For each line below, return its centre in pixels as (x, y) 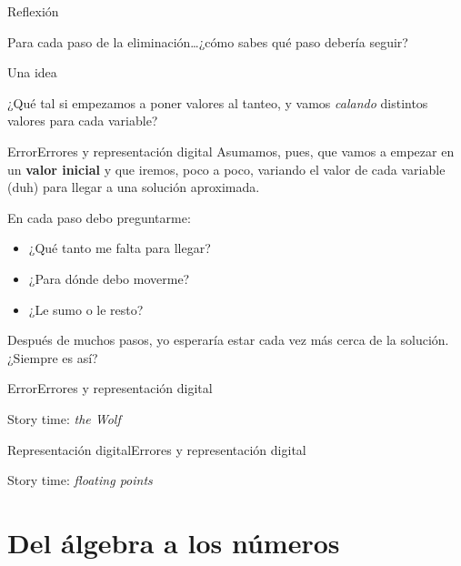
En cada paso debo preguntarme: (99, 217)
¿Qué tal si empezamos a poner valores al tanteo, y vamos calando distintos (218, 102)
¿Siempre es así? (53, 357)
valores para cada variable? (83, 121)
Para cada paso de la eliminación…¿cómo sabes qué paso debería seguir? (208, 41)
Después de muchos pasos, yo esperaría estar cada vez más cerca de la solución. (228, 340)
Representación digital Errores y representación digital (157, 449)
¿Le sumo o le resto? (86, 309)
